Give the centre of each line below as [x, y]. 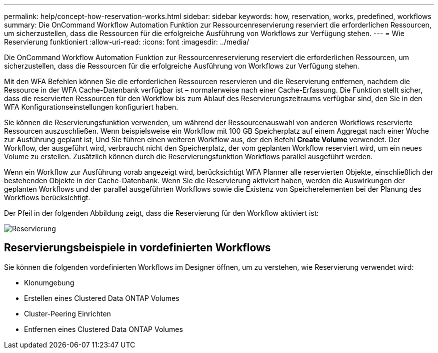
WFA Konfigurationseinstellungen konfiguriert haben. [91, 107]
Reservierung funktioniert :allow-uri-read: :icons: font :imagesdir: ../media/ [127, 42]
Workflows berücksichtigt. [47, 198]
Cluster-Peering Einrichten [67, 313]
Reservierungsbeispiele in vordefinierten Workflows [137, 248]
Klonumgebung [49, 282]
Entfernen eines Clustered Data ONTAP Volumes [103, 329]
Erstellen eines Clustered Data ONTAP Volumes [102, 298]
